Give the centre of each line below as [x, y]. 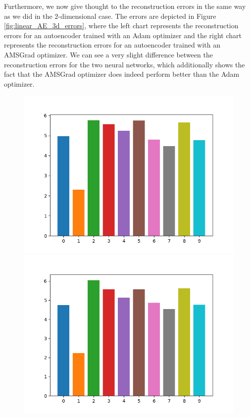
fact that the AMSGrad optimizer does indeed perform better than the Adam [122, 74]
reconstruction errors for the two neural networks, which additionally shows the [125, 64]
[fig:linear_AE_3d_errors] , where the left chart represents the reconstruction [121, 26]
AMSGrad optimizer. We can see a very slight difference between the [108, 54]
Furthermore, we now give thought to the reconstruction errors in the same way [125, 6]
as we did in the [28, 16]
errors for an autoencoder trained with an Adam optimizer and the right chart [123, 35]
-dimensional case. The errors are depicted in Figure [137, 16]
